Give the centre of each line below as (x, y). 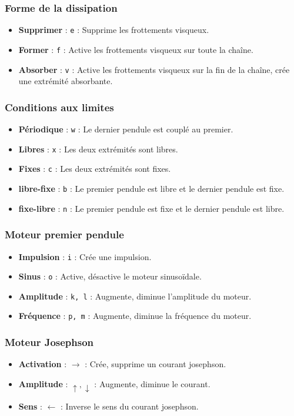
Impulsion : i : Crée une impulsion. (85, 256)
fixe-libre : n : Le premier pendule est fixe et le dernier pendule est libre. (151, 208)
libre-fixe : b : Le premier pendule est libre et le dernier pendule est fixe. (151, 188)
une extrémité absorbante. (66, 81)
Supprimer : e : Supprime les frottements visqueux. (114, 30)
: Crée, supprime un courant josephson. (156, 364)
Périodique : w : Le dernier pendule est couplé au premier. (126, 129)
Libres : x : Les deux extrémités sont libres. (98, 149)
